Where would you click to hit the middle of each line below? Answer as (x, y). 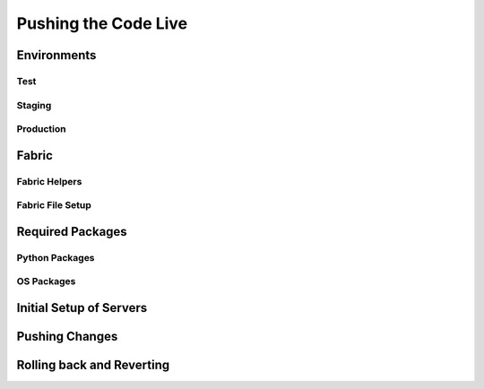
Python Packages (56, 257)
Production (41, 129)
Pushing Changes (67, 336)
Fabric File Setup (54, 205)
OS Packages (46, 281)
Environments (56, 55)
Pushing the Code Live (102, 23)
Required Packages (72, 232)
